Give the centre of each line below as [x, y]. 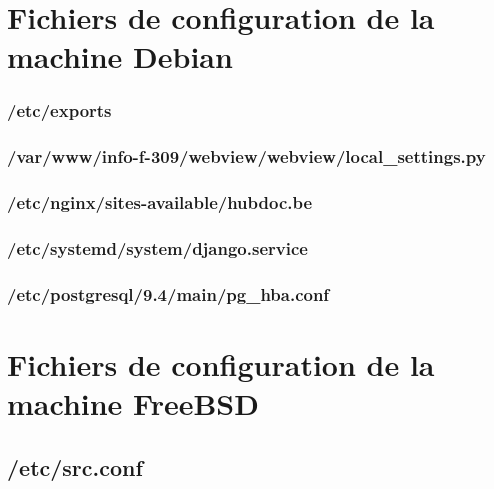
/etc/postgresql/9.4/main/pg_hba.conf [168, 293]
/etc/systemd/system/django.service [157, 248]
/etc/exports [59, 110]
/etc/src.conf [75, 466]
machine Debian [120, 56]
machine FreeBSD [133, 403]
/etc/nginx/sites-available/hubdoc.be [160, 202]
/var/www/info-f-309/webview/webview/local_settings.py [246, 156]
